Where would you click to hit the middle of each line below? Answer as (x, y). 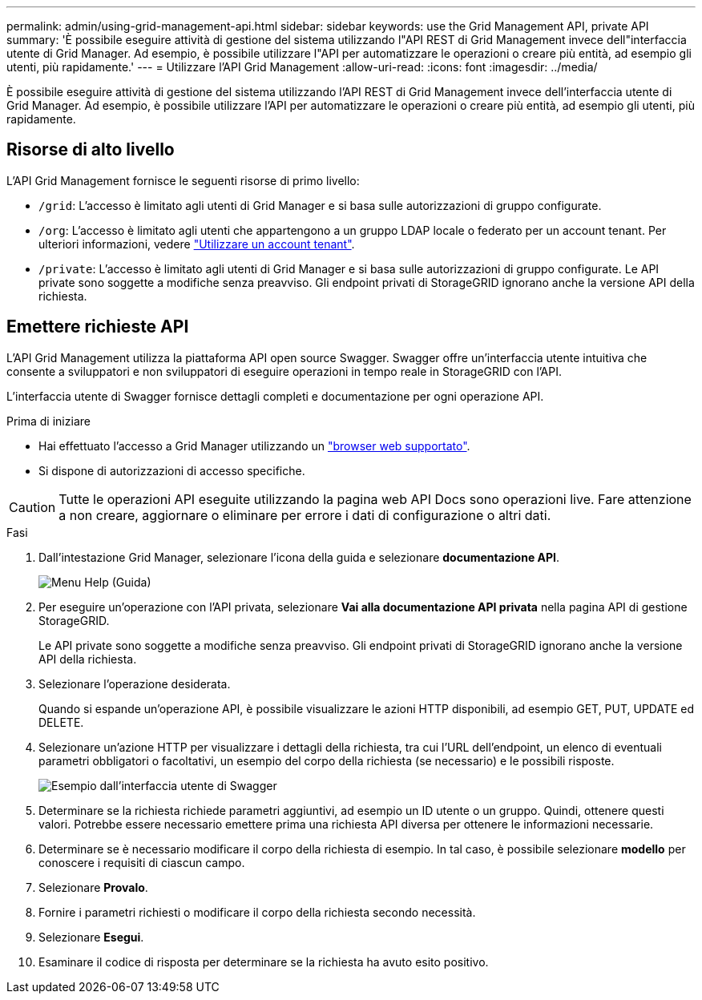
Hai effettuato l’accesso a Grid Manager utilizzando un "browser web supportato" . (254, 446)
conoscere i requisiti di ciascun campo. (142, 862)
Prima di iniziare (48, 421)
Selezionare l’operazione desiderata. (135, 683)
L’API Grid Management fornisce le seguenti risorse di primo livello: (183, 180)
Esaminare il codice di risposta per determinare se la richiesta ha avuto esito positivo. (264, 962)
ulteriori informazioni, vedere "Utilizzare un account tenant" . (197, 244)
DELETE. (61, 722)
